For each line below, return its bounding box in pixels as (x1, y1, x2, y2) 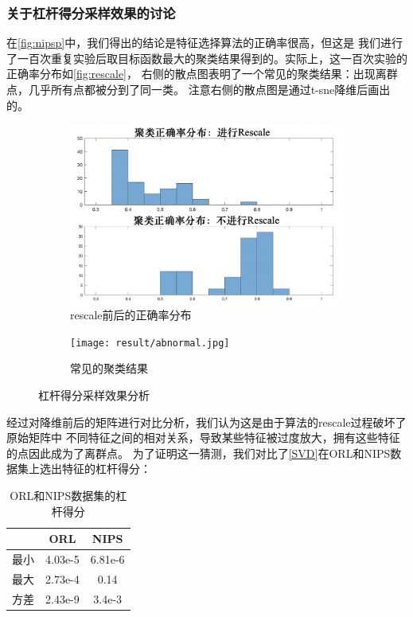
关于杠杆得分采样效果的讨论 (6, 2, 176, 22)
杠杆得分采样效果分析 (38, 387, 150, 404)
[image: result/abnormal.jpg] (70, 337, 230, 349)
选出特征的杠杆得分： (39, 460, 151, 477)
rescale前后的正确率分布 (70, 307, 192, 323)
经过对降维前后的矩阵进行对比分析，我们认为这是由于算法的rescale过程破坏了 (6, 413, 407, 430)
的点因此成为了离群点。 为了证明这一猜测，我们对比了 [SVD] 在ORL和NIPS (6, 444, 391, 461)
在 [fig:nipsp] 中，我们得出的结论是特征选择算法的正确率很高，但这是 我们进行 (6, 34, 403, 51)
